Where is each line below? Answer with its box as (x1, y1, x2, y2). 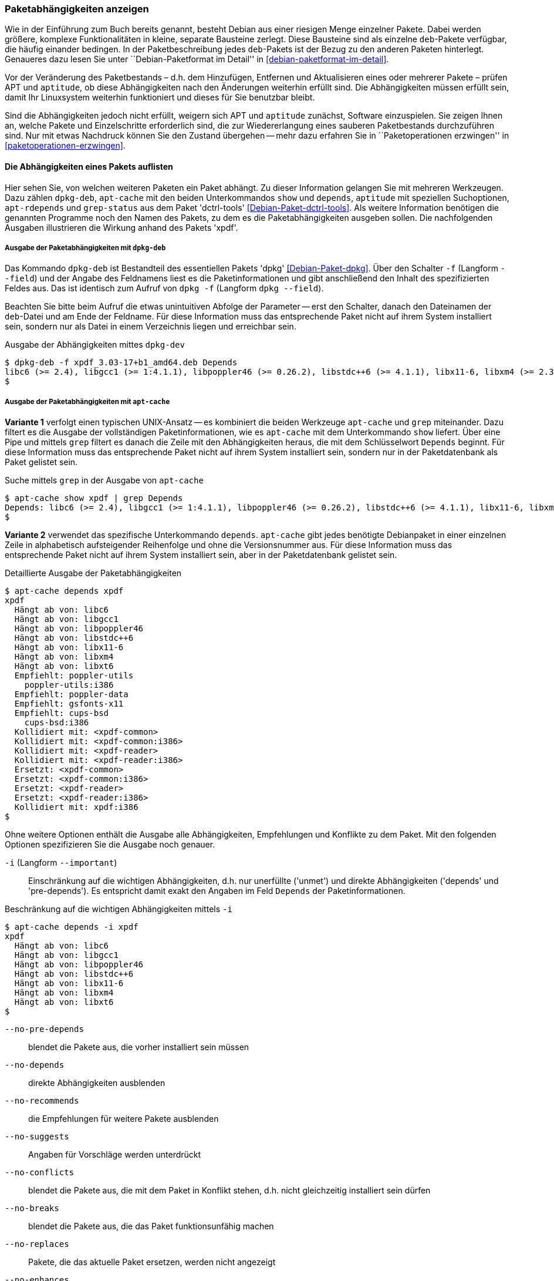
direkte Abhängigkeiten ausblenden (28, 1078, 165, 1088)
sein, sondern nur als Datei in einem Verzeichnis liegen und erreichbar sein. (5, 321, 296, 332)
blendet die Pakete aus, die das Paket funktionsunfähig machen (28, 1221, 274, 1232)
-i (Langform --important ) (5, 858, 117, 868)
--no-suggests (5, 1132, 69, 1142)
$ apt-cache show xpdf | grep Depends (5, 493, 183, 503)
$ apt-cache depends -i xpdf (5, 922, 138, 932)
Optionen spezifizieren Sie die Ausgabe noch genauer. (5, 839, 215, 850)
